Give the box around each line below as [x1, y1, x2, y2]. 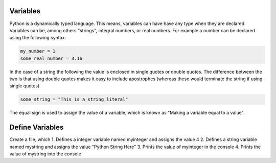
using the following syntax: [9, 35, 66, 41]
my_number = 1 [20, 49, 56, 54]
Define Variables [9, 123, 64, 132]
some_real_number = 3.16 [20, 55, 83, 61]
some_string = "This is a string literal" [20, 97, 128, 102]
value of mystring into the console [9, 151, 81, 157]
